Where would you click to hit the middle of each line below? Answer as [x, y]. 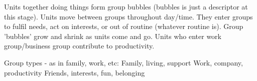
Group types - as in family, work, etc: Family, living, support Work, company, [123, 62]
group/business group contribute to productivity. [79, 46]
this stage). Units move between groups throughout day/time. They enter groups [128, 16]
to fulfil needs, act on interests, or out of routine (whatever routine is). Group [124, 26]
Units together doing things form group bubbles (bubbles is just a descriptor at [126, 6]
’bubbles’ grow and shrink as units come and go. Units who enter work [113, 36]
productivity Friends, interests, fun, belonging [75, 72]
